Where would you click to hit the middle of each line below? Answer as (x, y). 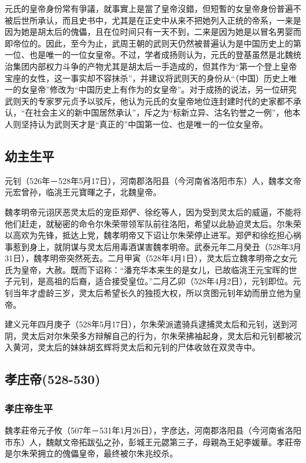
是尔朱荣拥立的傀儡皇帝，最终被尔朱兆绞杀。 (91, 453)
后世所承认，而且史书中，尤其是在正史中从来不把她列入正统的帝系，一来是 (157, 20)
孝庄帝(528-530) (53, 379)
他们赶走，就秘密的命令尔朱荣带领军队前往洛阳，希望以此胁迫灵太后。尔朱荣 (153, 223)
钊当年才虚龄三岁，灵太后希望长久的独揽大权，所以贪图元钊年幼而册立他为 (149, 293)
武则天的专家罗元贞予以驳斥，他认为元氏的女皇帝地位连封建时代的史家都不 (149, 101)
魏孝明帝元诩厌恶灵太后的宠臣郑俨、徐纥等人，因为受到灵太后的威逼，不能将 (153, 211)
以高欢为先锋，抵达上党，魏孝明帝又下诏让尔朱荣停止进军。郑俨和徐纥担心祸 (153, 235)
